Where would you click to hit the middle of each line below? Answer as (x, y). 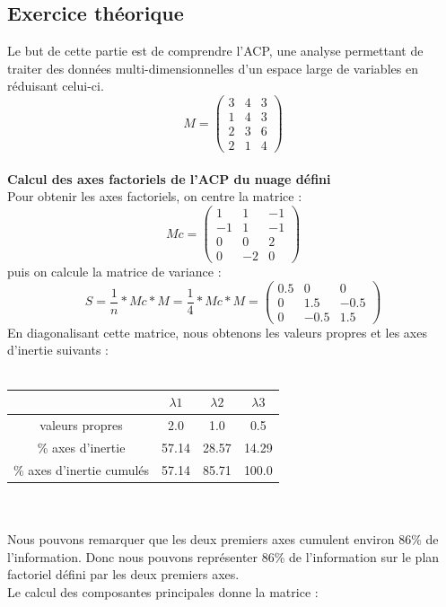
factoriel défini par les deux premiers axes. (123, 574)
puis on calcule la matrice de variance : (114, 272)
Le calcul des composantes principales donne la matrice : (163, 591)
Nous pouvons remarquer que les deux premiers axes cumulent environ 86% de (223, 538)
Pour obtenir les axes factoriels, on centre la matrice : (155, 196)
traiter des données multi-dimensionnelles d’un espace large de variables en (213, 68)
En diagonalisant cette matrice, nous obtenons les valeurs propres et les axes (217, 332)
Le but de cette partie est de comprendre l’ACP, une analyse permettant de (215, 51)
